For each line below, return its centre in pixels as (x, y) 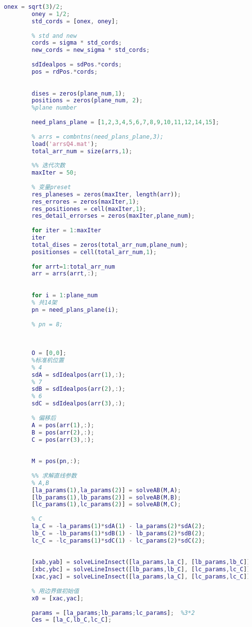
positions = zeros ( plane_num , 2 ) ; (87, 101)
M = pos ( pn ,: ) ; (56, 461)
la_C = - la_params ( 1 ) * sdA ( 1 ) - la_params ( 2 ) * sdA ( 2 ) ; (118, 526)
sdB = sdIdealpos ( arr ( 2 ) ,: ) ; (79, 389)
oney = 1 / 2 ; (51, 14)
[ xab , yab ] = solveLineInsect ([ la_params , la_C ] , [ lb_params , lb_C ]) (141, 562)
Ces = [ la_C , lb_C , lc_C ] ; (72, 620)
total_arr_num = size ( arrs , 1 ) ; (82, 151)
